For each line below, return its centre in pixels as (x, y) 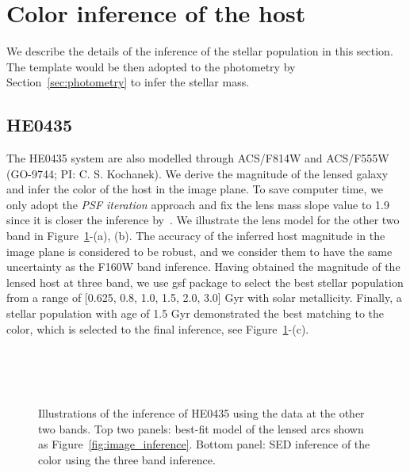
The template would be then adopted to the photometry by (151, 66)
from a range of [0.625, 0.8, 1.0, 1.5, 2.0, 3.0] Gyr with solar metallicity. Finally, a (204, 298)
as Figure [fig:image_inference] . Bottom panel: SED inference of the (204, 444)
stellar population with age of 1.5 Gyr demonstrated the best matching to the (195, 313)
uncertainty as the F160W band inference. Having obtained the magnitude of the (203, 267)
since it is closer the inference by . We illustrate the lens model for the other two (203, 220)
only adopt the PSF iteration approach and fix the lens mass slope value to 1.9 (198, 204)
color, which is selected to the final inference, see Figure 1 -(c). (158, 328)
